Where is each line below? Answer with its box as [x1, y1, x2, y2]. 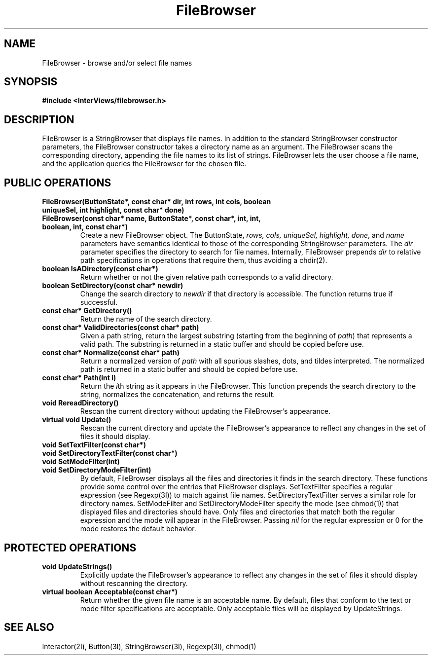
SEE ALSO [4, 621, 54, 634]
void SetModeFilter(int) [42, 457, 120, 466]
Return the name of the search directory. [80, 315, 212, 324]
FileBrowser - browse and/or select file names [42, 58, 192, 67]
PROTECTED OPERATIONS [4, 541, 137, 554]
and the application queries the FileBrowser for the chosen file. [42, 159, 247, 168]
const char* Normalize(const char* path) [42, 348, 180, 357]
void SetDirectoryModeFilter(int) [42, 466, 151, 475]
